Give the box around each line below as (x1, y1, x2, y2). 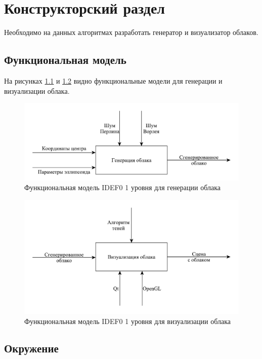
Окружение (4, 340, 59, 356)
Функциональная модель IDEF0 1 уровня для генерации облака (24, 182, 221, 193)
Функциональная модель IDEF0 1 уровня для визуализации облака (24, 315, 231, 326)
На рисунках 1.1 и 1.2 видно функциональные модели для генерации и (4, 75, 223, 86)
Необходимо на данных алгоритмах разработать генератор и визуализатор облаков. (4, 27, 258, 38)
